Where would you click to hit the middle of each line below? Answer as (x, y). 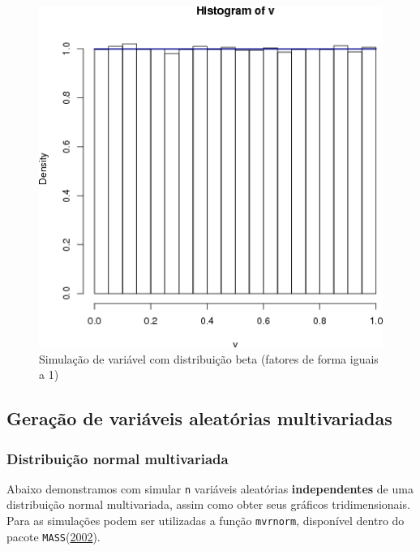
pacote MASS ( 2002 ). (54, 536)
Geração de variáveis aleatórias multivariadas (199, 418)
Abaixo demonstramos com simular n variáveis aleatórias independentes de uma (210, 488)
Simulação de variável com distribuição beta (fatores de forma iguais (209, 358)
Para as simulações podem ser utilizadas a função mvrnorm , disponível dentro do (206, 521)
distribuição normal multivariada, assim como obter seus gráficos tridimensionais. (208, 504)
